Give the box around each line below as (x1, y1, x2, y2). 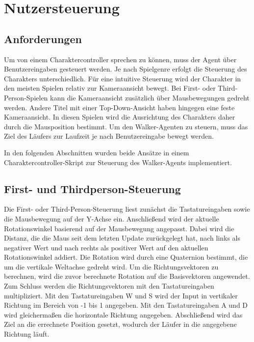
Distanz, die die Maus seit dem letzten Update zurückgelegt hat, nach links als (4, 233, 241, 243)
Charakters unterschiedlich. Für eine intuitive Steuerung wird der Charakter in (4, 73, 241, 83)
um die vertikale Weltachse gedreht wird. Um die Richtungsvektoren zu (4, 261, 219, 271)
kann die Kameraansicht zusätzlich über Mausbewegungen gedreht (50, 92, 250, 102)
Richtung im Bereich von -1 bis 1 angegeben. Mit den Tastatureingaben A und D (4, 300, 248, 310)
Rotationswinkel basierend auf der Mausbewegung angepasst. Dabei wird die (4, 223, 234, 233)
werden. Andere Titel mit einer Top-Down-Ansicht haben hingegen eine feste (4, 102, 235, 112)
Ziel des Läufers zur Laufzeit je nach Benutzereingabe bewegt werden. (4, 131, 214, 141)
